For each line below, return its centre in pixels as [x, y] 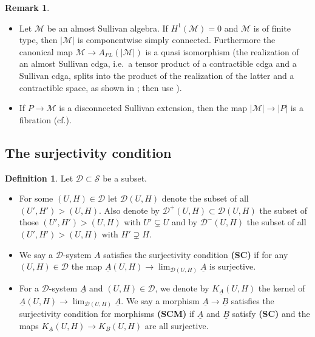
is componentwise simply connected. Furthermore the [176, 40]
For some [36, 198]
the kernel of [282, 288]
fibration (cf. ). [45, 119]
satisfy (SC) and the [271, 314]
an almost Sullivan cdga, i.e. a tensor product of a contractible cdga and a [158, 63]
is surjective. [233, 266]
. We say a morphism [160, 300]
